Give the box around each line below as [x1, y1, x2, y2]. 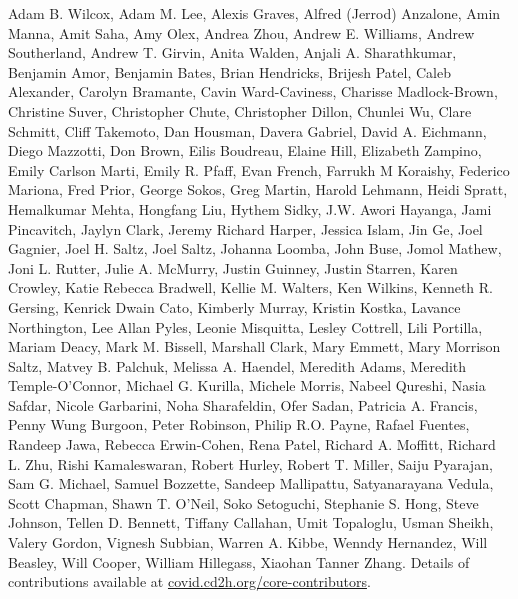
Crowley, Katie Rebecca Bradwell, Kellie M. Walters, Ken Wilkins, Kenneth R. [8, 277, 494, 298]
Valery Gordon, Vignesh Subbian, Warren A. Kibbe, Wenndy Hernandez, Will [8, 532, 488, 553]
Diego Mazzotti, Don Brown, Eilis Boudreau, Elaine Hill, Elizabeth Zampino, [8, 140, 482, 161]
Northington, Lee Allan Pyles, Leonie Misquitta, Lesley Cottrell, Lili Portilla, [8, 316, 483, 337]
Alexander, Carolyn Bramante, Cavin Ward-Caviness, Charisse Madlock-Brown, [8, 81, 498, 102]
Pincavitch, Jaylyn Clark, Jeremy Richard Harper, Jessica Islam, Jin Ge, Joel [8, 218, 483, 239]
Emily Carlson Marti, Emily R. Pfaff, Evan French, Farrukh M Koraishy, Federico [8, 159, 510, 180]
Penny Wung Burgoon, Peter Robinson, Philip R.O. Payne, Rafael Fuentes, [8, 414, 470, 435]
